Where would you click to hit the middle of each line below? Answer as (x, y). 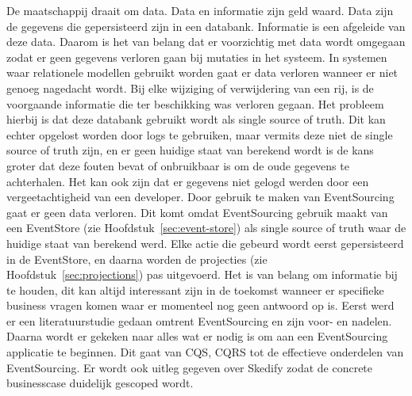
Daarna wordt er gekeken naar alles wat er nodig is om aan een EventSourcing (197, 336)
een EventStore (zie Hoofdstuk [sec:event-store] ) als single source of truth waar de (206, 228)
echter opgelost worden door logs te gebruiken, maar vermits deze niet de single (200, 134)
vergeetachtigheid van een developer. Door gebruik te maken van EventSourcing (200, 197)
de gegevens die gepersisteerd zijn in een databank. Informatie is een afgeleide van (206, 26)
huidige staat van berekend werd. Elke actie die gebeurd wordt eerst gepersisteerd (205, 243)
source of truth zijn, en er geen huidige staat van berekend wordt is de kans (190, 150)
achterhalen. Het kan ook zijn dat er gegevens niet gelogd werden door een (188, 181)
